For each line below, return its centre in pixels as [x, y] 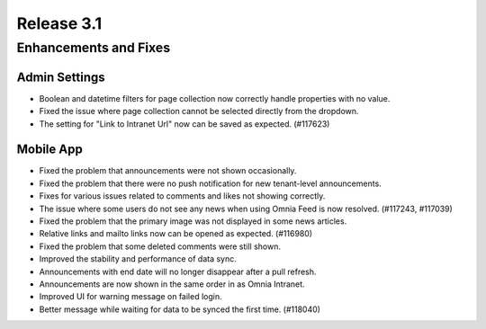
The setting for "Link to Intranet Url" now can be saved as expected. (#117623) [184, 124]
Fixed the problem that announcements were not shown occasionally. [168, 171]
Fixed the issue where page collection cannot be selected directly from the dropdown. [199, 111]
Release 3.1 [59, 23]
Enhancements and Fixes [94, 48]
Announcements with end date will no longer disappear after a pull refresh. [178, 271]
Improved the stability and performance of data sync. [138, 259]
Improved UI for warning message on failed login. [130, 297]
